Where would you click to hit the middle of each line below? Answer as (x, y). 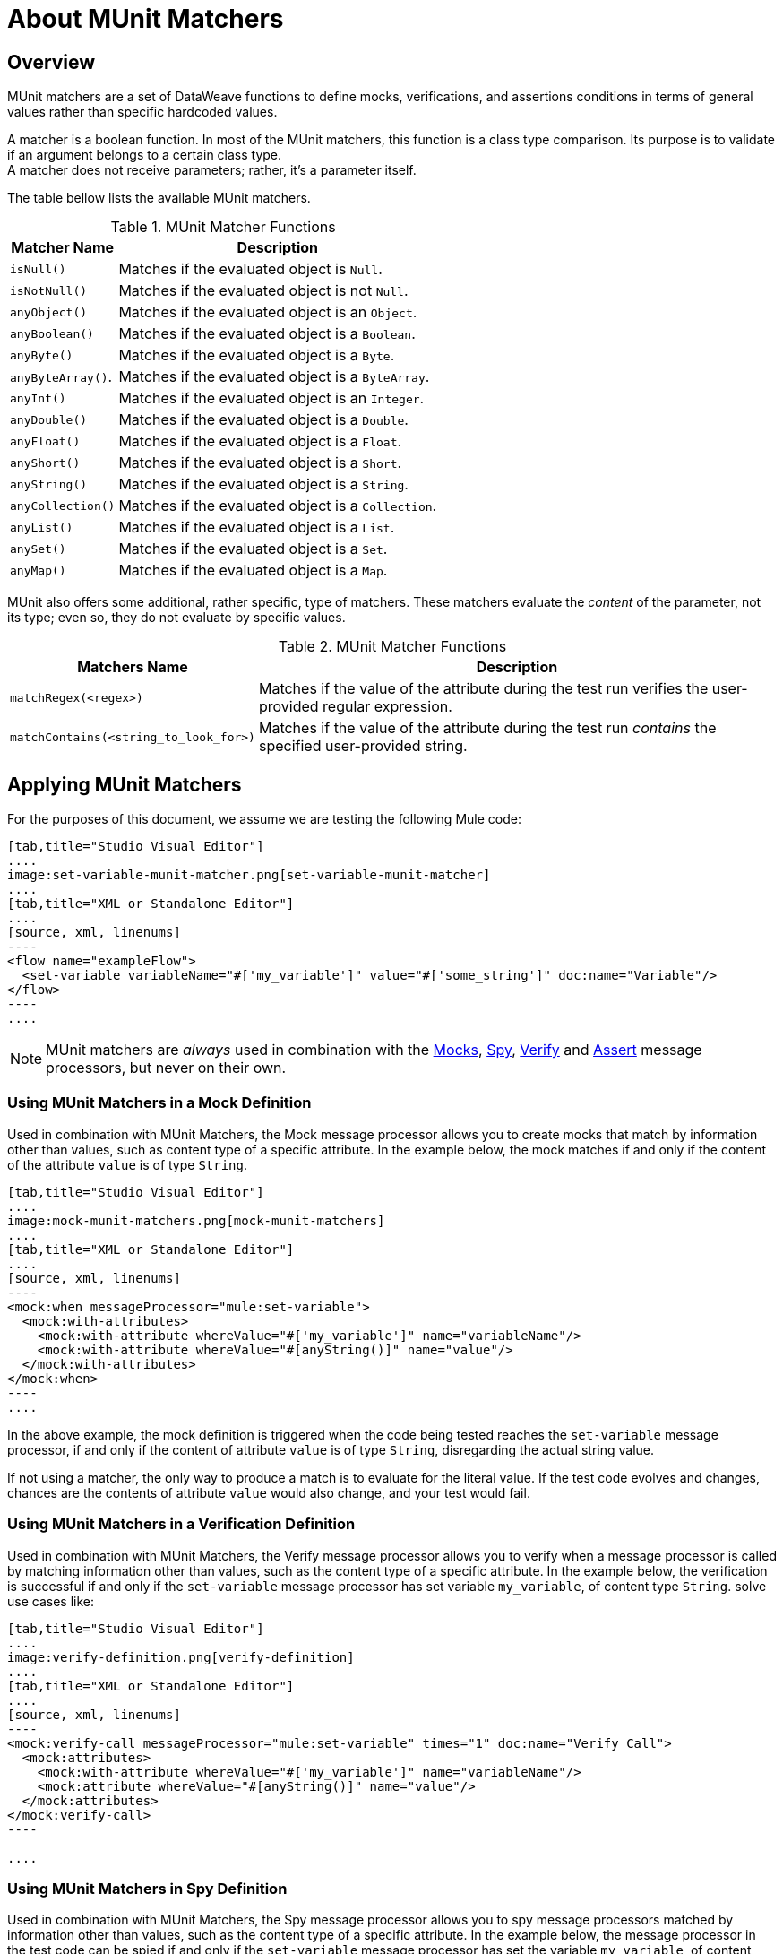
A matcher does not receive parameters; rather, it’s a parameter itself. (212, 170)
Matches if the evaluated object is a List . (257, 527)
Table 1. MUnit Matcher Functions (223, 227)
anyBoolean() (52, 333)
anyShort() (45, 463)
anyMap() (38, 570)
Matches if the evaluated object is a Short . (260, 463)
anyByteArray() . (61, 377)
